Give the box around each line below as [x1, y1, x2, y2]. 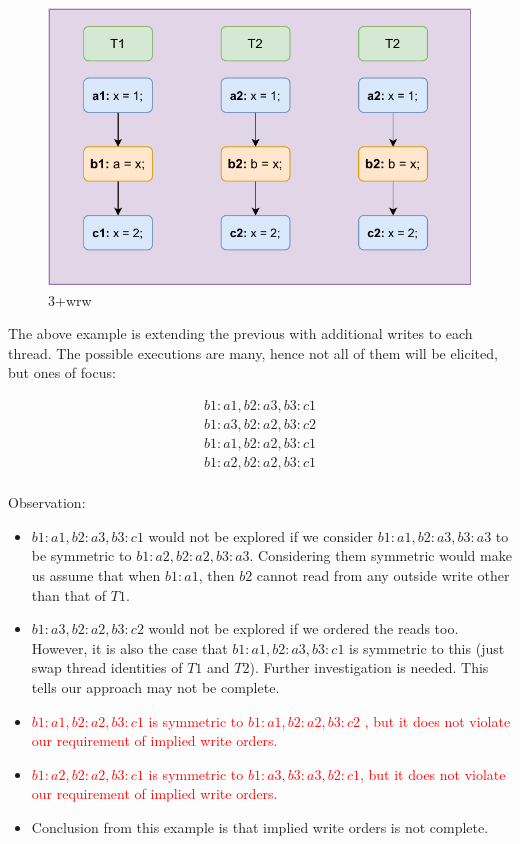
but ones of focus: [8, 362, 116, 383]
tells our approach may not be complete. [31, 676, 280, 697]
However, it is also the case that [31, 637, 228, 658]
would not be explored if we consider [148, 525, 374, 546]
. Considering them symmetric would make [249, 545, 512, 566]
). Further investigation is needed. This [249, 657, 489, 678]
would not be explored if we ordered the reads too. [148, 618, 459, 639]
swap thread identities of [31, 657, 183, 678]
